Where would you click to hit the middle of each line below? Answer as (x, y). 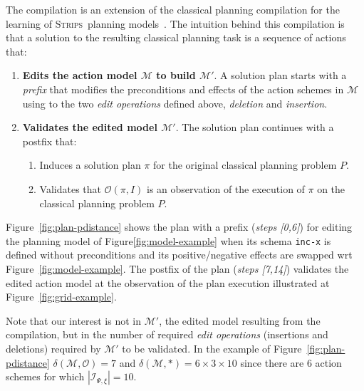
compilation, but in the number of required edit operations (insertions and (167, 334)
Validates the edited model (90, 127)
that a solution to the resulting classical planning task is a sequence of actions (176, 37)
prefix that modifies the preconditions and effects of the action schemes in (183, 89)
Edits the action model (80, 75)
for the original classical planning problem (245, 165)
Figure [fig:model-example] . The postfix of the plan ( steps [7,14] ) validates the (177, 268)
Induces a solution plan (90, 165)
